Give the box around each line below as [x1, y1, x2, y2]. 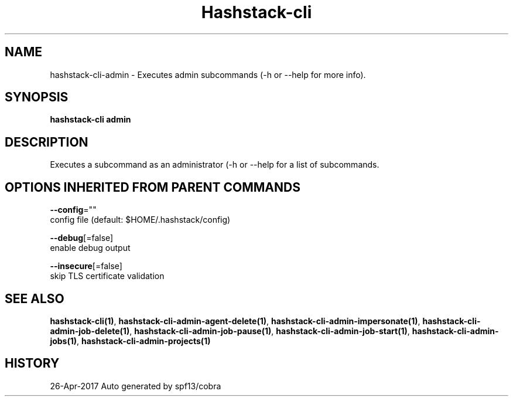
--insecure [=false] [50, 261, 122, 271]
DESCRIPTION [5, 134, 88, 149]
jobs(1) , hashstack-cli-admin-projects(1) [50, 335, 211, 346]
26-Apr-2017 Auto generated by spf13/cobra [50, 380, 221, 391]
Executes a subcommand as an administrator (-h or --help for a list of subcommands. [50, 159, 379, 170]
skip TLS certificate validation [50, 271, 165, 281]
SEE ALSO [5, 291, 64, 306]
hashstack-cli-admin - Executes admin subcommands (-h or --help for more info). [50, 69, 366, 80]
